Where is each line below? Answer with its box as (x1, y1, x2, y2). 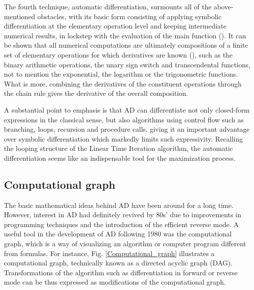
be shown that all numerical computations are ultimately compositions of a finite (4, 40, 248, 50)
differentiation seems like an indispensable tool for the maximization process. (4, 152, 236, 163)
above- (214, 1, 233, 11)
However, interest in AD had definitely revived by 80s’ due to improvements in (4, 209, 242, 220)
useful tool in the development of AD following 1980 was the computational (4, 229, 232, 239)
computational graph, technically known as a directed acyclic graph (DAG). (4, 258, 233, 268)
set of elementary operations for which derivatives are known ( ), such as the (4, 49, 233, 59)
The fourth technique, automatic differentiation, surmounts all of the (4, 1, 212, 11)
